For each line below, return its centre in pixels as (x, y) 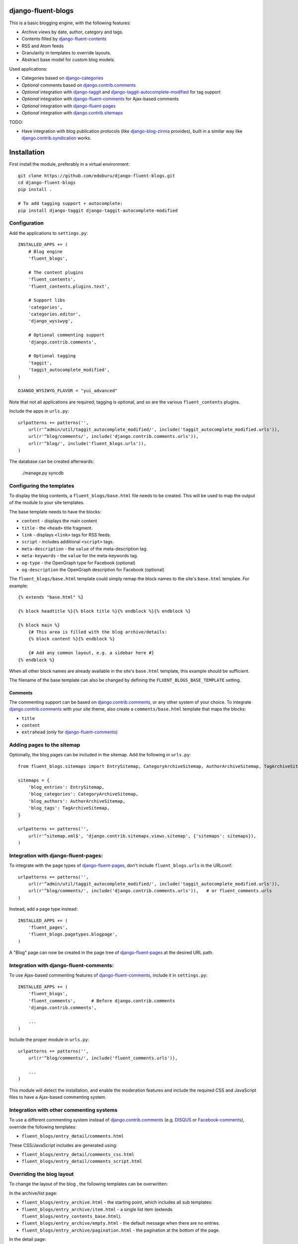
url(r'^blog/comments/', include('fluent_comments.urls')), (103, 1058)
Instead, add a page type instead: (43, 909)
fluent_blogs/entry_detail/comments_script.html (82, 1161)
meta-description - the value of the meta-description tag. (85, 549)
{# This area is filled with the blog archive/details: (98, 632)
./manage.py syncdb (43, 473)
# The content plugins (56, 272)
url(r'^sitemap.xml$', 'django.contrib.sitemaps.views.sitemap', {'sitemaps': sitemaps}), (142, 836)
